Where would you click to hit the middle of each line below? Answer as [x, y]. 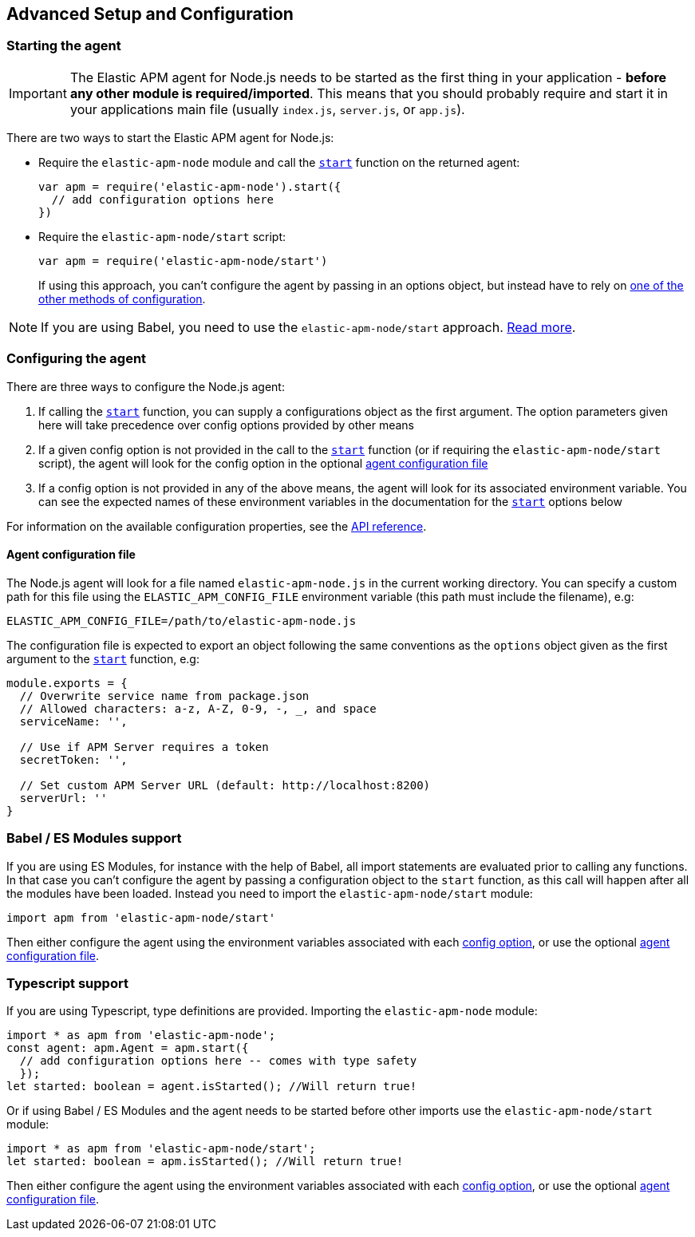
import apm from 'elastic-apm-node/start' [141, 917]
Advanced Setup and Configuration [150, 14]
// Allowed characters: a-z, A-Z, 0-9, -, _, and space [198, 708]
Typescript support [67, 983]
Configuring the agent [77, 359]
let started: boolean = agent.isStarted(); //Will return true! [212, 1087]
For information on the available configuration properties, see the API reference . [217, 526]
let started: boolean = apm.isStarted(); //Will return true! [205, 1162]
